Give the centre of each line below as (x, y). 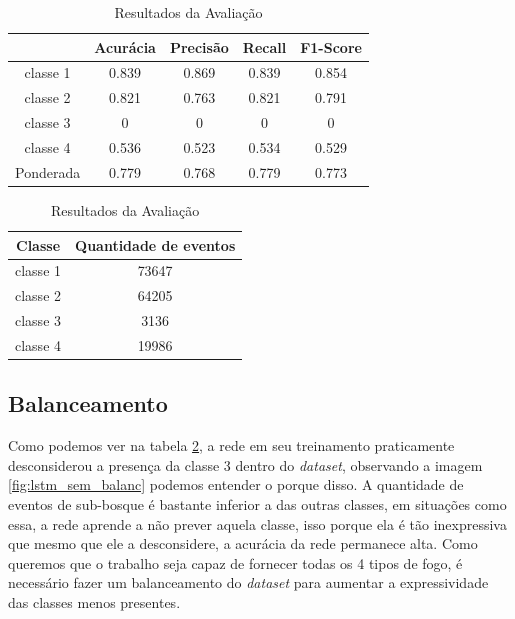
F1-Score (331, 46)
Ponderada (48, 171)
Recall (264, 46)
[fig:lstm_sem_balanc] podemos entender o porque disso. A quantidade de (236, 484)
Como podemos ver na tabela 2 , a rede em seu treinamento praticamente (231, 445)
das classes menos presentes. (94, 601)
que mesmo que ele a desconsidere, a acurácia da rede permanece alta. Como (243, 543)
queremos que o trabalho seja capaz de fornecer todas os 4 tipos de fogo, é (235, 562)
